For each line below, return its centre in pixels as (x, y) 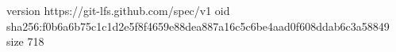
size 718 (25, 41)
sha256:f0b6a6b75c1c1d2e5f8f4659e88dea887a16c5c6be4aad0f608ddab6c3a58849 (198, 26)
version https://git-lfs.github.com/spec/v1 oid (118, 10)
